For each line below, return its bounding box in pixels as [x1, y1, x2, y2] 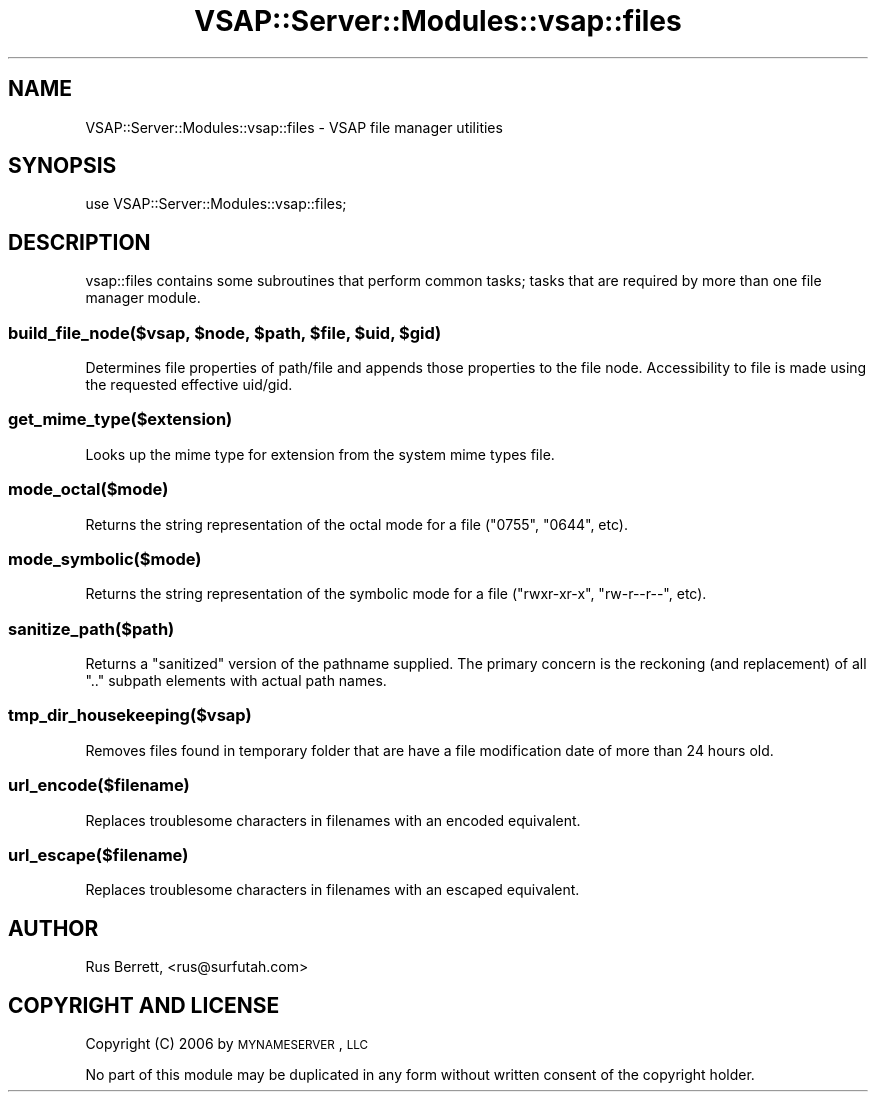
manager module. [85, 289, 201, 307]
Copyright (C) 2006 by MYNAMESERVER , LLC [85, 1034, 369, 1052]
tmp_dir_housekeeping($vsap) [8, 705, 252, 726]
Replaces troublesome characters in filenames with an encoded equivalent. [85, 811, 581, 829]
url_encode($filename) [8, 775, 190, 796]
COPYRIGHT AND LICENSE [8, 992, 280, 1018]
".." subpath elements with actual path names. [85, 672, 387, 690]
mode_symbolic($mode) [8, 548, 202, 569]
